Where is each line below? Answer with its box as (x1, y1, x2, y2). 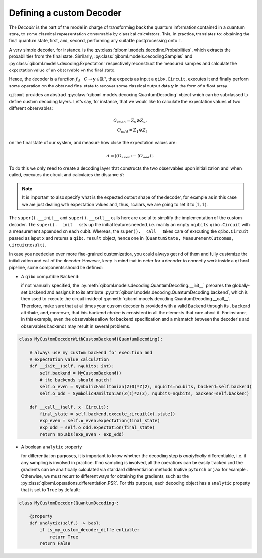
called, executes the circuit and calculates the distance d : (9, 172, 125, 178)
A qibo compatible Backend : (21, 274, 80, 279)
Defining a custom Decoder (9, 7, 122, 18)
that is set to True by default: (21, 487, 80, 493)
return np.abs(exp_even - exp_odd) (39, 432, 125, 437)
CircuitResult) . (9, 242, 47, 248)
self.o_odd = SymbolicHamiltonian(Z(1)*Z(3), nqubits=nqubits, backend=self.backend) (39, 390, 250, 396)
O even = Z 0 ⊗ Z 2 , (113, 118, 147, 124)
